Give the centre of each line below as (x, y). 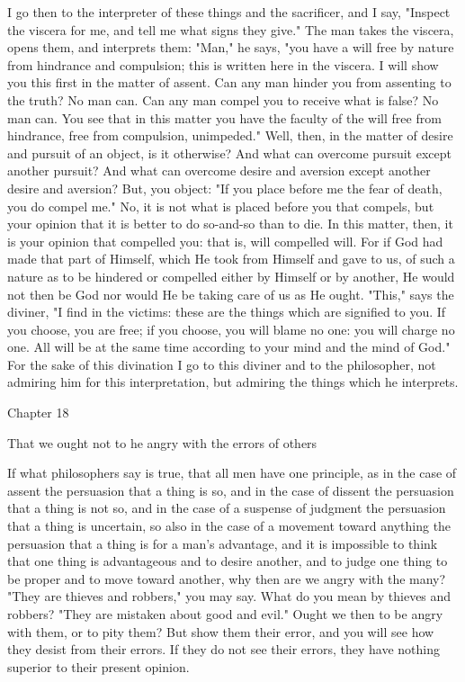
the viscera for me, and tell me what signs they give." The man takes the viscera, (231, 29)
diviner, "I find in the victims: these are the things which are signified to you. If (227, 312)
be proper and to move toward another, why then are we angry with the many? (227, 578)
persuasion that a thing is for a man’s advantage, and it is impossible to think (223, 543)
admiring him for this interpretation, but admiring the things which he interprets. (233, 382)
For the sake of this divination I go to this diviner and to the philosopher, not (222, 364)
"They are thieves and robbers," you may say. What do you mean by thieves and (229, 596)
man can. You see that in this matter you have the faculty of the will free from (224, 117)
